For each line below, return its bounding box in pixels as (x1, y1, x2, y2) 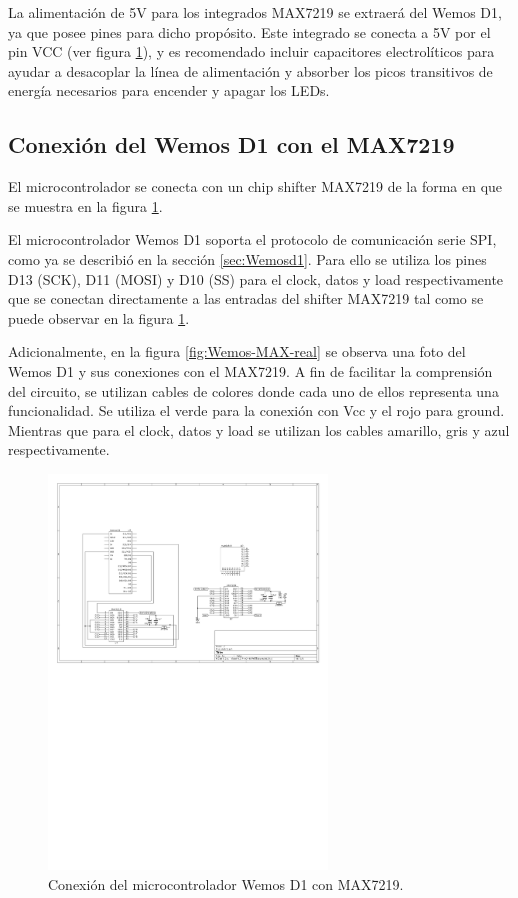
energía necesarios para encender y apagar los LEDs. (8, 80, 330, 101)
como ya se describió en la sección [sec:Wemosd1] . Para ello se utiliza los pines (8, 248, 487, 269)
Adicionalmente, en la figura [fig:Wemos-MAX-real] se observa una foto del (8, 341, 466, 362)
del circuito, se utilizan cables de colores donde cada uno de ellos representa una (8, 380, 499, 401)
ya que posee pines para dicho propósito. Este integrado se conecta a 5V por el (8, 21, 491, 42)
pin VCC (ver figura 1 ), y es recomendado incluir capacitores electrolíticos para (8, 41, 495, 62)
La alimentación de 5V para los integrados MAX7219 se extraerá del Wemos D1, (8, 2, 502, 22)
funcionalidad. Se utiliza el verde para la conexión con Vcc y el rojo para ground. (8, 400, 505, 421)
